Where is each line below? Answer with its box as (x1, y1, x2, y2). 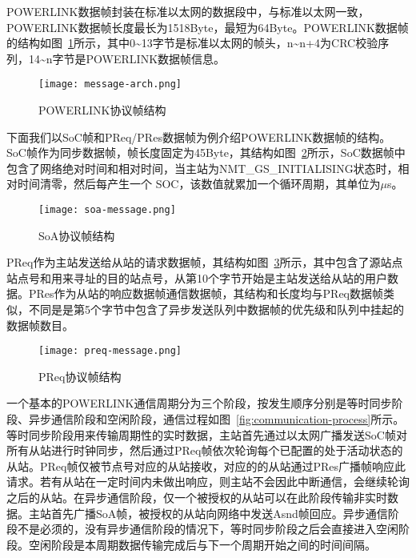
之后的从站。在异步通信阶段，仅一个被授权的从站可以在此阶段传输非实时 (6, 489, 387, 506)
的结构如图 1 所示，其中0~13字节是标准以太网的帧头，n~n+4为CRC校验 (6, 34, 378, 51)
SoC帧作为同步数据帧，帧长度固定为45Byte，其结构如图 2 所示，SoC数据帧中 (6, 144, 406, 161)
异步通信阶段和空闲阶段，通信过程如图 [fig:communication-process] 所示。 (28, 411, 405, 428)
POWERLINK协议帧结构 (38, 102, 166, 118)
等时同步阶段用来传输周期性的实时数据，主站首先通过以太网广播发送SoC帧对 (6, 426, 407, 443)
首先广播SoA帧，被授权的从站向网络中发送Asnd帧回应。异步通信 (50, 504, 388, 521)
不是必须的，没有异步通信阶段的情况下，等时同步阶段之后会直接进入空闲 (17, 520, 398, 537)
